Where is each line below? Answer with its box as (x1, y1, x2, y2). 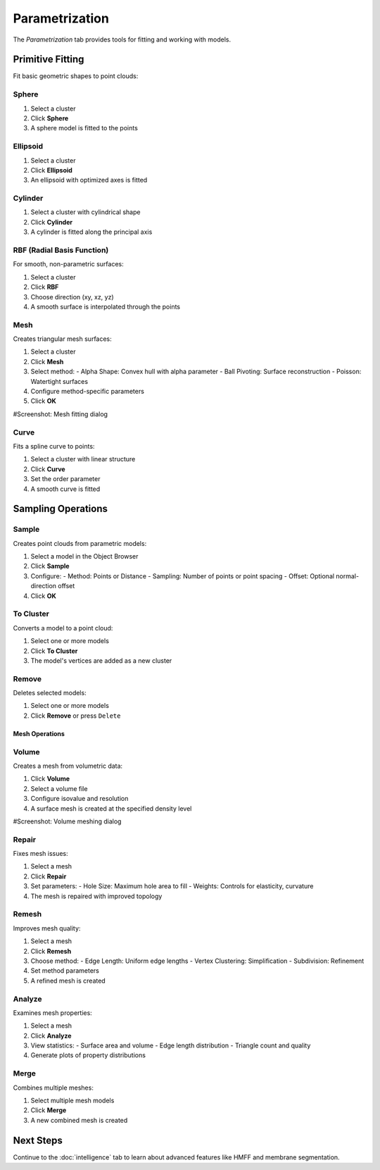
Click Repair (30, 872, 67, 880)
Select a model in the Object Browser (30, 552, 139, 561)
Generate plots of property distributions (30, 1051, 146, 1059)
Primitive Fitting (13, 54, 84, 66)
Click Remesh (30, 947, 72, 955)
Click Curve (30, 465, 66, 473)
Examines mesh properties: (13, 1008, 93, 1017)
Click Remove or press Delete (30, 711, 121, 720)
